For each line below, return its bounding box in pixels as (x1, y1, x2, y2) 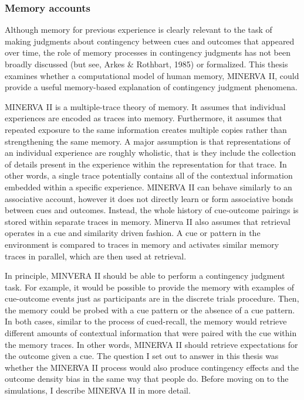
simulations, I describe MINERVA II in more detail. (5, 384, 191, 396)
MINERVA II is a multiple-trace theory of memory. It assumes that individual (5, 100, 286, 112)
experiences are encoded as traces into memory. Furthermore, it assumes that (5, 112, 282, 124)
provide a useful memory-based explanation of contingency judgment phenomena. (5, 81, 298, 93)
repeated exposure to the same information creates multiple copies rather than (5, 123, 287, 135)
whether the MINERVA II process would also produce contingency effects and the (5, 361, 299, 373)
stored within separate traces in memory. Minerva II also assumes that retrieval (5, 215, 291, 227)
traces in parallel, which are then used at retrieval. (5, 249, 187, 262)
